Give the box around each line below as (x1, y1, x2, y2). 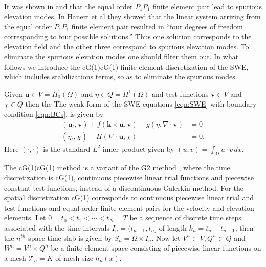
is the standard (43, 143, 91, 154)
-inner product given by (100, 143, 174, 154)
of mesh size (55, 252, 93, 263)
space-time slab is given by (28, 232, 112, 243)
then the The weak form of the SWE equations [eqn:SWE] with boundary (25, 98, 257, 109)
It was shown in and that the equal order (4, 1, 133, 11)
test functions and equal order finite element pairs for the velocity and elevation (4, 202, 254, 213)
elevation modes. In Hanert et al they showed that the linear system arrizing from (4, 11, 261, 22)
